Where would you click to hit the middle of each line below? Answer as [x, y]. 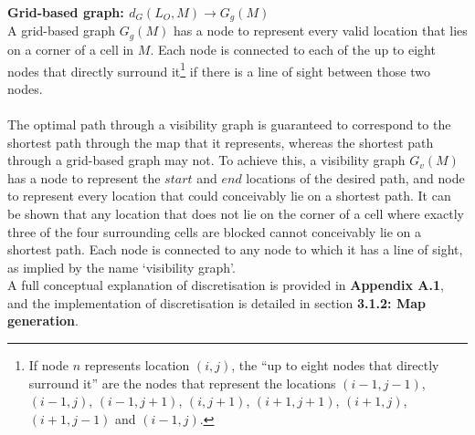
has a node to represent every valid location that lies [320, 31]
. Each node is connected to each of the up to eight [293, 49]
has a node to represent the [84, 177]
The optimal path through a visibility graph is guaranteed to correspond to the [229, 124]
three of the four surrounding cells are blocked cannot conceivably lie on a [215, 231]
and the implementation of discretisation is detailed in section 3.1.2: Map [216, 302]
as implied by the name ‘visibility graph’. [121, 267]
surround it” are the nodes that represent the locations [182, 383]
